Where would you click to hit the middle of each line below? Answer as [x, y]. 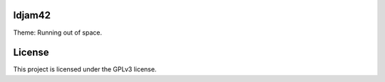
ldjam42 [32, 15]
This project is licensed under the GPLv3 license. [85, 69]
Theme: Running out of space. [58, 33]
